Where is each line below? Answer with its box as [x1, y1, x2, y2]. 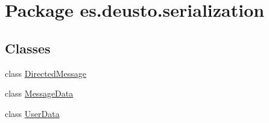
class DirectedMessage [5, 67, 87, 79]
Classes [5, 38, 51, 57]
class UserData [5, 107, 60, 119]
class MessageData [5, 87, 74, 100]
